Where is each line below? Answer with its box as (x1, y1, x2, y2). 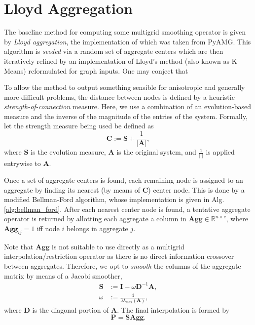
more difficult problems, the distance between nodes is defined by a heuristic (4, 91, 235, 102)
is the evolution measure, (31, 147, 106, 157)
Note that (4, 241, 34, 251)
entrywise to (4, 158, 41, 168)
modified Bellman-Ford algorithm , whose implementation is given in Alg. (4, 194, 224, 204)
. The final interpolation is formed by (117, 304, 229, 315)
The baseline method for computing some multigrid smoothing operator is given (4, 27, 246, 37)
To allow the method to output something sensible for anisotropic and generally (4, 82, 245, 92)
